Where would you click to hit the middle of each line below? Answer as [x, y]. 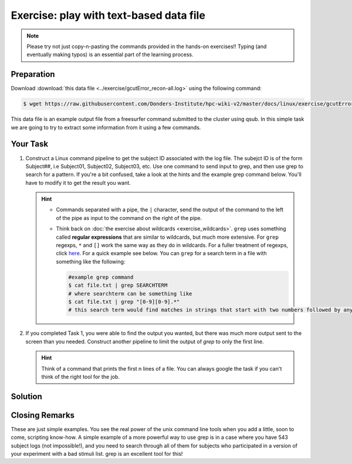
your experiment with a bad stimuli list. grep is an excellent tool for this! [97, 453]
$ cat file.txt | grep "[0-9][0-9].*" [124, 302]
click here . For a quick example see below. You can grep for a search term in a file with [161, 253]
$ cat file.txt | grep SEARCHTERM [118, 285]
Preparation [33, 74]
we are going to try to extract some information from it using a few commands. [106, 127]
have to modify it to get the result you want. [78, 182]
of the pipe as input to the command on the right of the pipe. [129, 218]
